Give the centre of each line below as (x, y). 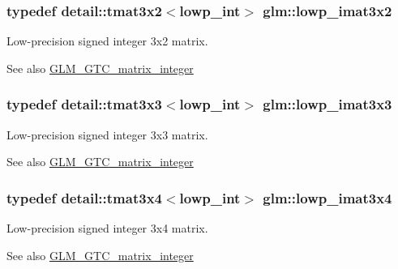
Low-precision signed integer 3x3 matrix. (107, 134)
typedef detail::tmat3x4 (84, 197)
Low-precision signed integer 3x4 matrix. (107, 228)
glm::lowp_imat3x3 (327, 104)
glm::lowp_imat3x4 (327, 197)
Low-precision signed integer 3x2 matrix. (107, 41)
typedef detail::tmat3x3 (84, 104)
